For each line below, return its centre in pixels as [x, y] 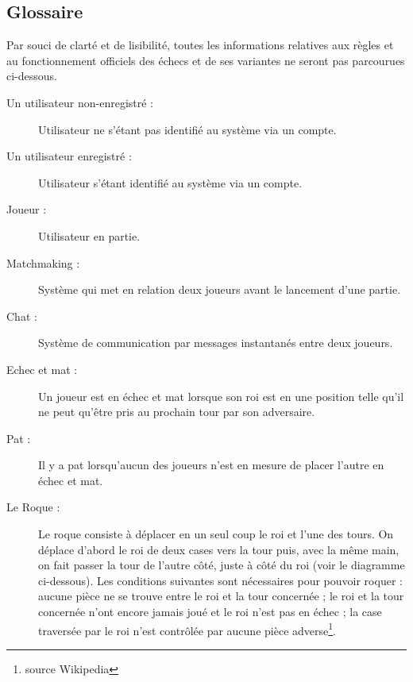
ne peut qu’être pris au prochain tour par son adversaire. [177, 412]
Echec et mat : [42, 369]
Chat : [22, 316]
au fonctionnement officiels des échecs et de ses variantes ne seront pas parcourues [206, 60]
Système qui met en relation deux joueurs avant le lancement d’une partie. [220, 289]
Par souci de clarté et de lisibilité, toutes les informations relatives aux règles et [200, 45]
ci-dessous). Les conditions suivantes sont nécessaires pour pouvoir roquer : [220, 580]
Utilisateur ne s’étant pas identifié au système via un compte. [187, 129]
